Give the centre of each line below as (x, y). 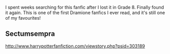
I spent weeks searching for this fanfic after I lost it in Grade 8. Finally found (85, 7)
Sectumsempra (30, 34)
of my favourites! (23, 18)
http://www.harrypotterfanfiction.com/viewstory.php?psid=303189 (75, 46)
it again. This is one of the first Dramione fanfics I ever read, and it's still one (85, 13)
